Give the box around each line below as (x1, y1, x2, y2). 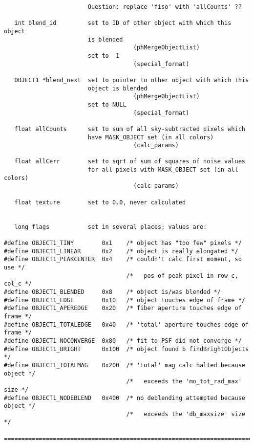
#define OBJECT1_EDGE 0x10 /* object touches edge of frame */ (4, 296, 245, 304)
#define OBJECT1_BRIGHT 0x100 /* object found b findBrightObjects (4, 345, 249, 353)
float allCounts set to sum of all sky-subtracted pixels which (14, 125, 245, 133)
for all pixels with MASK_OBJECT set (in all (87, 166, 238, 174)
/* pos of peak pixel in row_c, (126, 272, 238, 279)
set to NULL (87, 101, 127, 108)
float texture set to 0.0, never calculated (14, 199, 186, 206)
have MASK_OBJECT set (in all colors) (87, 133, 214, 141)
